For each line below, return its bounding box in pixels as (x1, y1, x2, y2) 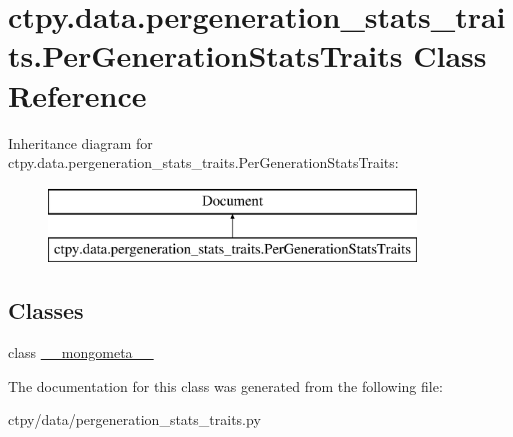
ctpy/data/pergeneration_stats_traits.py (8, 409, 261, 430)
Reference (8, 74, 147, 115)
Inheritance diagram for (8, 132, 153, 153)
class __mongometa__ (8, 342, 154, 363)
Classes (8, 295, 84, 326)
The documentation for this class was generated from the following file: (8, 375, 443, 396)
